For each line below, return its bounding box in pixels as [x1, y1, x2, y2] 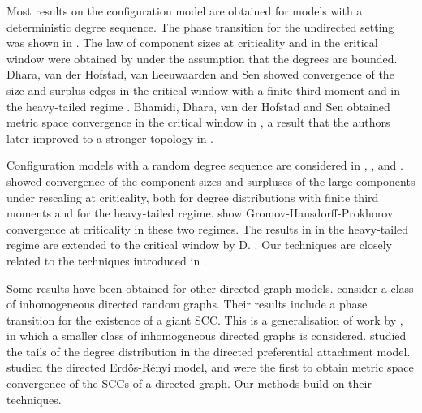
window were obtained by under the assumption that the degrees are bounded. [6, 49, 398, 67]
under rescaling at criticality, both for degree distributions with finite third [6, 188, 379, 205]
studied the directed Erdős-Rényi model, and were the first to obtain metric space [6, 359, 414, 376]
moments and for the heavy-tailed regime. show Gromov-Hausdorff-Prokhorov [6, 204, 394, 222]
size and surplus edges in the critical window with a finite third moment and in [6, 81, 400, 98]
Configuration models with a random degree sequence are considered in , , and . [6, 157, 403, 174]
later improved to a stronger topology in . [6, 129, 213, 146]
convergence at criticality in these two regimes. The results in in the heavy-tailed [6, 220, 409, 237]
